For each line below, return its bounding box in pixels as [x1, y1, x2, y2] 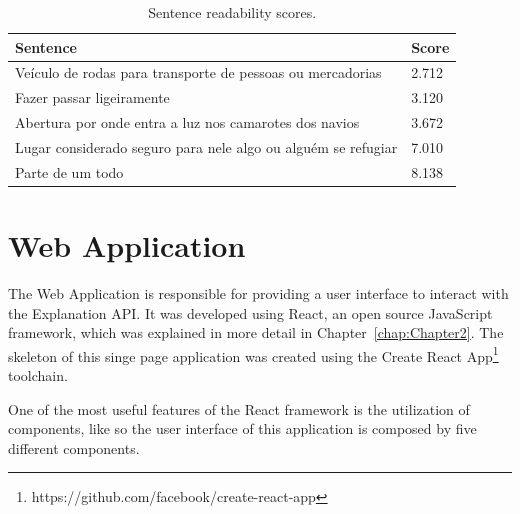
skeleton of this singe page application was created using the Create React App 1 [8, 342, 499, 366]
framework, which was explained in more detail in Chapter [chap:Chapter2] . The [8, 322, 504, 343]
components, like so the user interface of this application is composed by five [8, 418, 477, 439]
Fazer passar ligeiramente [15, 87, 170, 108]
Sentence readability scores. [148, 2, 317, 22]
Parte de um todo [15, 161, 124, 182]
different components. [8, 437, 140, 458]
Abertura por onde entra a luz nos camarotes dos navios [15, 112, 360, 133]
